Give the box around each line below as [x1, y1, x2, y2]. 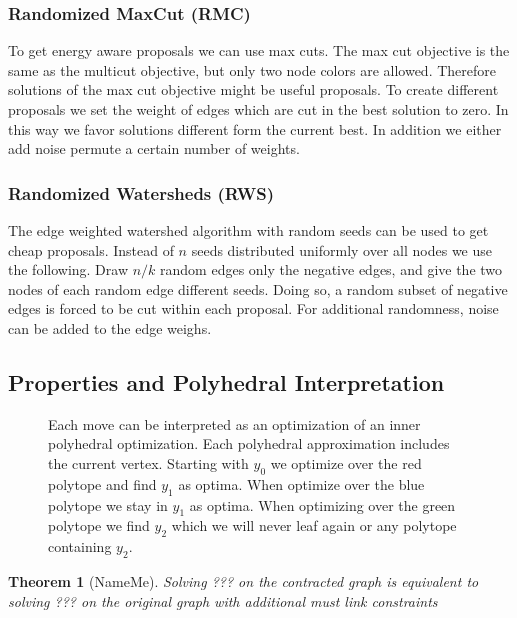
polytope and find [48, 473, 157, 494]
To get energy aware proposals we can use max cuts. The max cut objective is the [8, 40, 510, 61]
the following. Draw [8, 259, 129, 280]
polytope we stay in [48, 494, 168, 515]
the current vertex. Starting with [48, 452, 249, 473]
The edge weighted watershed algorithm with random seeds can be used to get [8, 220, 489, 240]
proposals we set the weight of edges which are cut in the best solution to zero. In [8, 99, 509, 119]
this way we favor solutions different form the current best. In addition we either [8, 118, 502, 139]
